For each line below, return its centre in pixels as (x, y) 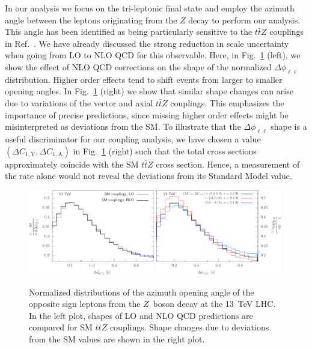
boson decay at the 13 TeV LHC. (214, 304)
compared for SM (61, 327)
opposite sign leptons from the (85, 304)
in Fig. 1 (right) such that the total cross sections (165, 150)
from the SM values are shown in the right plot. (117, 339)
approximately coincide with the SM (72, 164)
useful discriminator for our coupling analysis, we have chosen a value (133, 138)
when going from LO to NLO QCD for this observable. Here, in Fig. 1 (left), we (153, 55)
